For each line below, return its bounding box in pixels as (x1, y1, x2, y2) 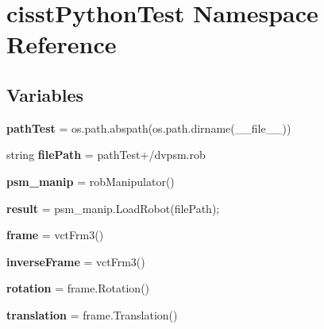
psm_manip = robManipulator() (6, 172, 175, 189)
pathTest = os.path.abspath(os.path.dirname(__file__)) (6, 119, 291, 136)
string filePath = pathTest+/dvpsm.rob (6, 146, 206, 163)
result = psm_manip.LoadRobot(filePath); (6, 199, 220, 216)
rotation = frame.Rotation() (6, 280, 150, 296)
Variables (6, 82, 84, 106)
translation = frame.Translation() (6, 306, 178, 323)
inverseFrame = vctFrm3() (6, 253, 145, 269)
